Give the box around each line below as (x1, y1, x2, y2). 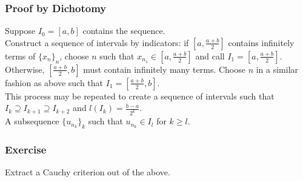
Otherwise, (5, 62, 45, 75)
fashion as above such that (5, 76, 104, 89)
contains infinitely (228, 36, 295, 49)
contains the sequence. (82, 24, 165, 37)
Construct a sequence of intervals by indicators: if (5, 36, 189, 49)
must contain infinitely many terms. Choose (83, 62, 245, 75)
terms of (5, 49, 36, 62)
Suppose (5, 24, 36, 37)
